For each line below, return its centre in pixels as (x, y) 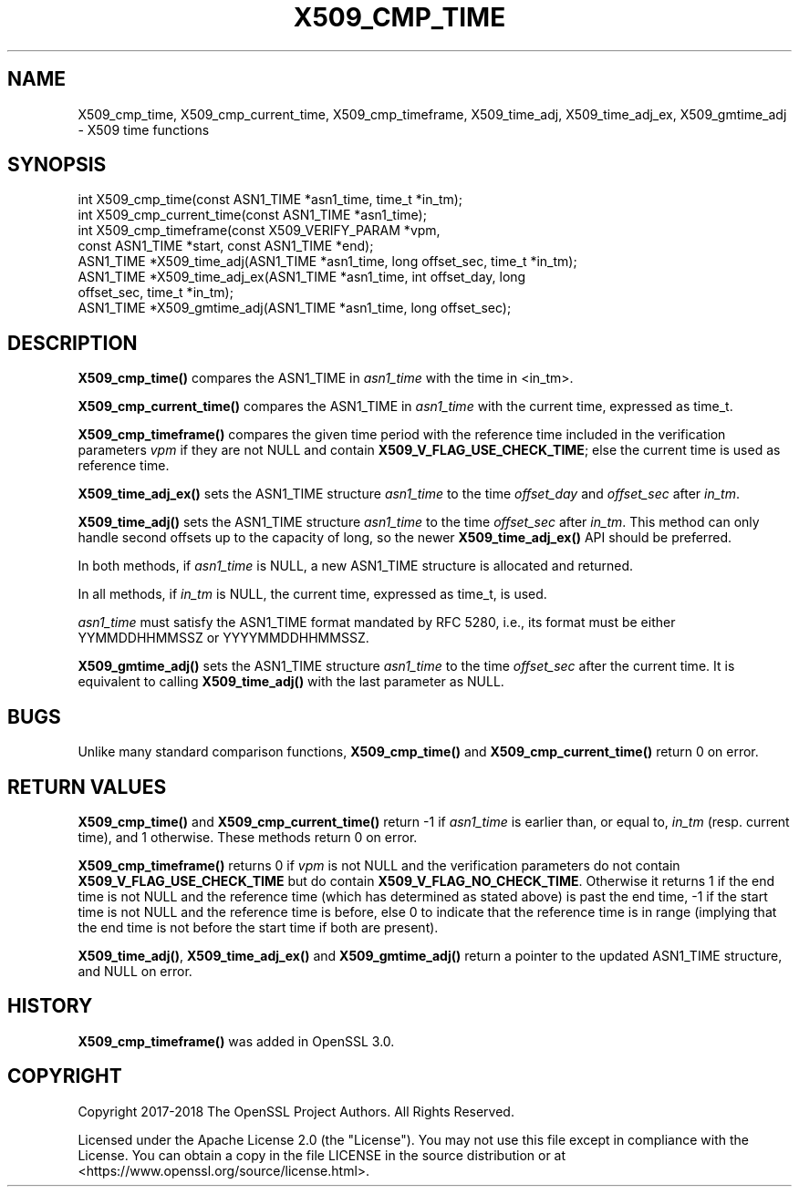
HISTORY (50, 1006)
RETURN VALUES (87, 787)
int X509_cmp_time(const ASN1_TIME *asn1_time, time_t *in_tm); (270, 200)
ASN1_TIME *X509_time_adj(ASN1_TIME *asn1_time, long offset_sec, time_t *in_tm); (327, 262)
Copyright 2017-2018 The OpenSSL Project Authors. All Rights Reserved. (296, 1111)
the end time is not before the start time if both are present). (258, 927)
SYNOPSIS (57, 165)
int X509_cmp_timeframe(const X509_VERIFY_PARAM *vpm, (259, 231)
